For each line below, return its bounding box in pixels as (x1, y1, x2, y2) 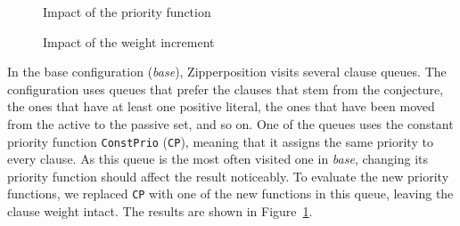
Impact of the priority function (43, 3, 211, 20)
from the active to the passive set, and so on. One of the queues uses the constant (7, 114, 454, 133)
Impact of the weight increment (43, 32, 215, 51)
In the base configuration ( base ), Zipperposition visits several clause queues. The (7, 62, 447, 81)
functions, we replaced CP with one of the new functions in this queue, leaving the (7, 184, 454, 203)
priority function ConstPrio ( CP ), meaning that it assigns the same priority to (7, 132, 433, 150)
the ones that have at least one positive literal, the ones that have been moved (7, 97, 435, 116)
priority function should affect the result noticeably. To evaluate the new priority (7, 166, 449, 185)
